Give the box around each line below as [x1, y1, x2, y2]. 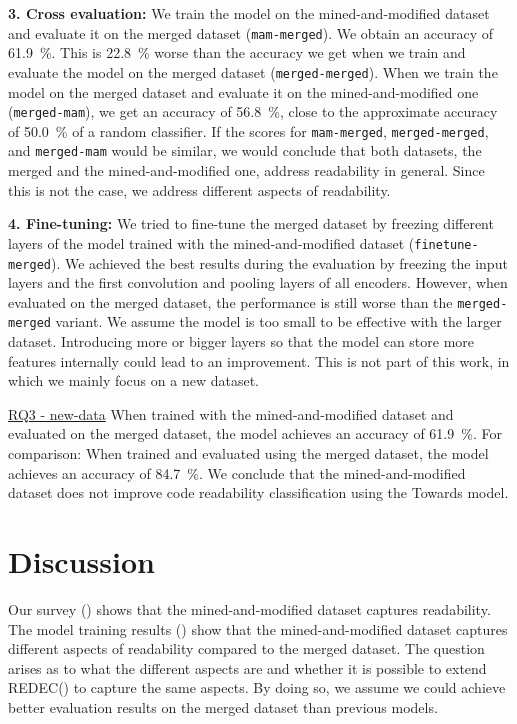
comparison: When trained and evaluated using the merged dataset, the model [8, 443, 489, 464]
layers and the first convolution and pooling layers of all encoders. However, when [8, 272, 508, 293]
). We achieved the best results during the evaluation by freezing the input [50, 252, 508, 273]
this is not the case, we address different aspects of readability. [8, 179, 391, 200]
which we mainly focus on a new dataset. [8, 370, 259, 391]
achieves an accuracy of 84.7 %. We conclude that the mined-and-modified [8, 462, 466, 483]
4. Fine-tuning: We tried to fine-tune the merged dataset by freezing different [8, 213, 494, 234]
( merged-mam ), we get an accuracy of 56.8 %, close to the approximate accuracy [8, 101, 498, 122]
